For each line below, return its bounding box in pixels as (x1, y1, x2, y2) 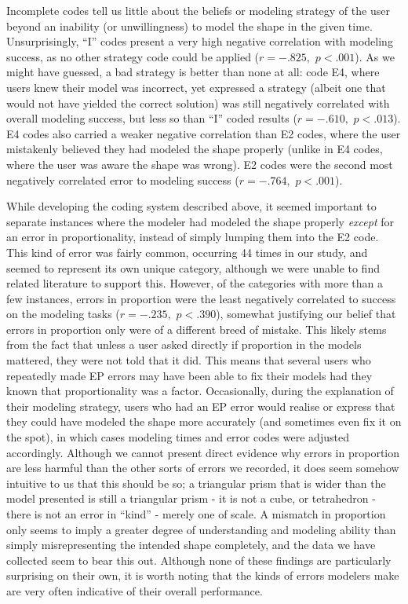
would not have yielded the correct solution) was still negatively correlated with (6, 94, 390, 111)
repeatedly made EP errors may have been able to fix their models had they (6, 367, 373, 383)
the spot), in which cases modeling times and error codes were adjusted (6, 429, 349, 445)
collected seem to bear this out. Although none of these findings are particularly (6, 551, 392, 568)
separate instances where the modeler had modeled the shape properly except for (6, 213, 394, 229)
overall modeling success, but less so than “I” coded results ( (6, 110, 297, 126)
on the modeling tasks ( (6, 306, 120, 322)
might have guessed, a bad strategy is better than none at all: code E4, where (6, 64, 380, 80)
